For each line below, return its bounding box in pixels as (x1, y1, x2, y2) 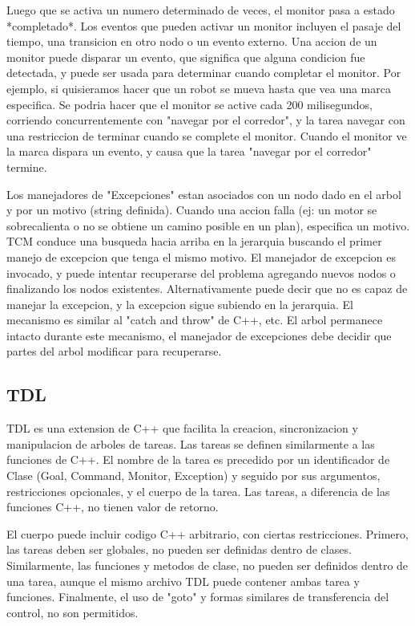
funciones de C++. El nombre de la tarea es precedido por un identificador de (6, 451, 390, 468)
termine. (6, 158, 47, 175)
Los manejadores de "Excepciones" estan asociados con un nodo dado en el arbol (6, 185, 401, 202)
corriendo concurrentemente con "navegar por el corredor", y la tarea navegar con (6, 112, 405, 128)
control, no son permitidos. (6, 604, 139, 620)
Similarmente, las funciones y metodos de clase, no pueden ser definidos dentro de (6, 557, 409, 574)
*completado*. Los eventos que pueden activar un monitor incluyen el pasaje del (6, 17, 401, 34)
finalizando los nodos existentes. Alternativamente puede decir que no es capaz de (6, 280, 408, 297)
